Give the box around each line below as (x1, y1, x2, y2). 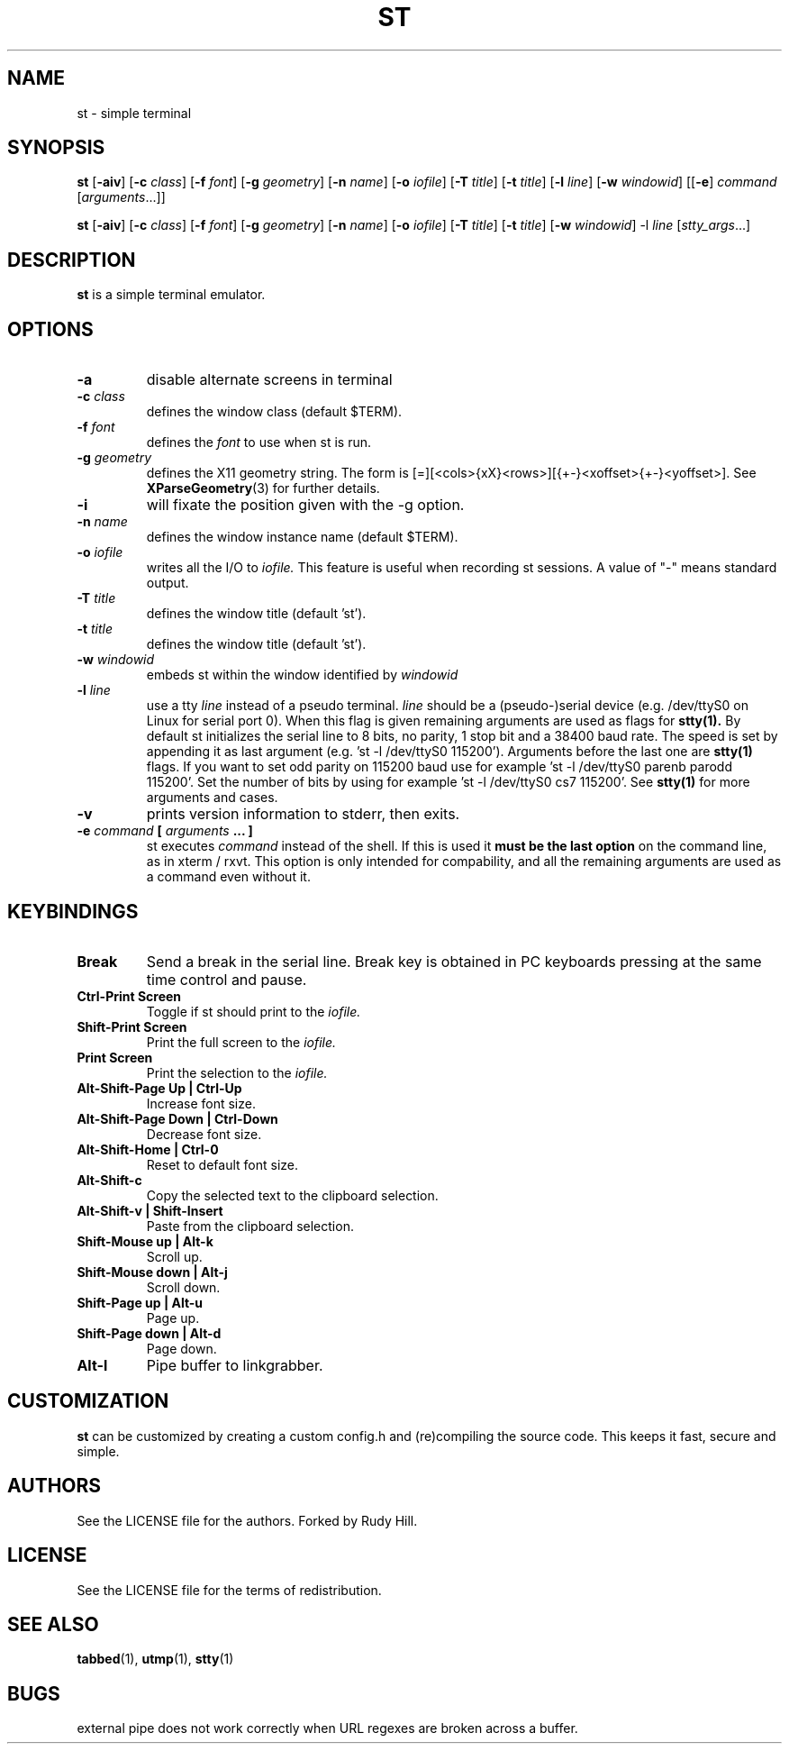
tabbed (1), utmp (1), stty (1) (77, 1651, 234, 1667)
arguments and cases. (146, 789, 278, 806)
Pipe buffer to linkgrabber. (146, 1355, 323, 1374)
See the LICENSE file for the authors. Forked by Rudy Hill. (77, 1512, 418, 1528)
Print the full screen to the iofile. (146, 1034, 337, 1050)
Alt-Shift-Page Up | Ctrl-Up (77, 1080, 242, 1096)
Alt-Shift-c (77, 1172, 142, 1188)
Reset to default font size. (146, 1156, 299, 1172)
